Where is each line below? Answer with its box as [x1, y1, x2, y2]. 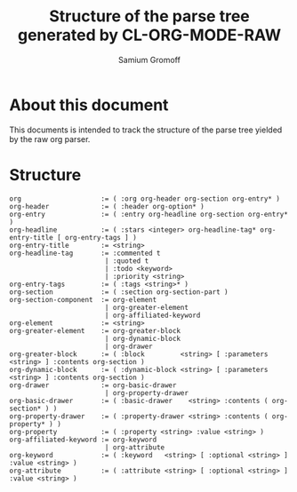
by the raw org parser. [9, 133, 91, 144]
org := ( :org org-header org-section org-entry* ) [9, 194, 280, 203]
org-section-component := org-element [9, 295, 157, 304]
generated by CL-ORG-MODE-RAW [17, 25, 282, 45]
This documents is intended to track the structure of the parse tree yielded [9, 124, 283, 135]
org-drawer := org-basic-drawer [9, 380, 177, 390]
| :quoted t [104, 256, 149, 266]
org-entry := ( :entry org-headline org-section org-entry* [9, 210, 289, 218]
